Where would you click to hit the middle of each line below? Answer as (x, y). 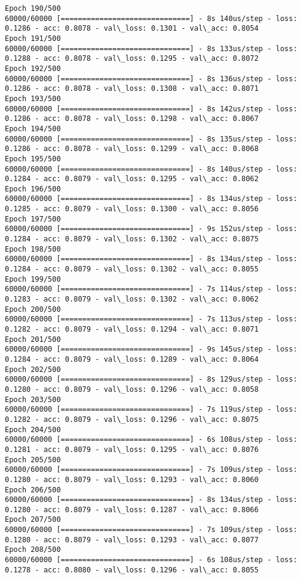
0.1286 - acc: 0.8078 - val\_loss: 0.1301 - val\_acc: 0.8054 (132, 29)
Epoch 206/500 (33, 490)
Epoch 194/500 (33, 128)
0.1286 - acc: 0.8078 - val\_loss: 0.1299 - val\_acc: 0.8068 (132, 149)
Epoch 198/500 (33, 249)
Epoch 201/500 (33, 339)
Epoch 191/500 (33, 38)
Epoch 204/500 (33, 429)
